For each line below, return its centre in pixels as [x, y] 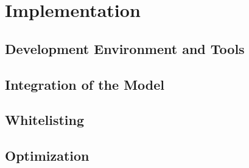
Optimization [47, 156]
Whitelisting [45, 120]
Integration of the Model [85, 84]
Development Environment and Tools [125, 48]
